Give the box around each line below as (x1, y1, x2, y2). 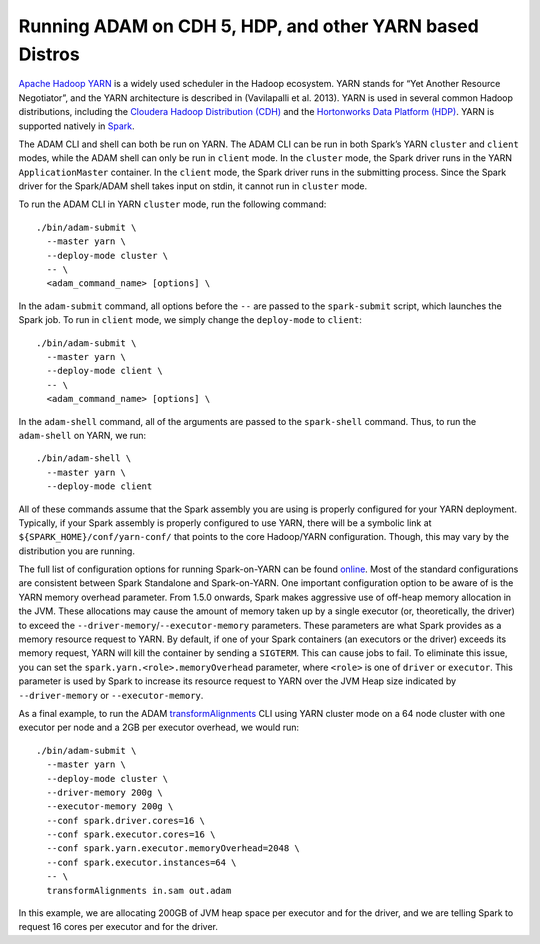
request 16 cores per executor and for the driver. (18, 921, 219, 933)
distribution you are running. (18, 545, 135, 557)
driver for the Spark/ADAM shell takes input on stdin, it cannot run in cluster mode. (18, 180, 368, 192)
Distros (18, 43, 80, 65)
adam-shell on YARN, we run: (18, 429, 147, 441)
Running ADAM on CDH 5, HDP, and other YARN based (18, 15, 479, 37)
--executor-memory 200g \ (46, 801, 174, 812)
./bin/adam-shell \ (36, 453, 132, 464)
